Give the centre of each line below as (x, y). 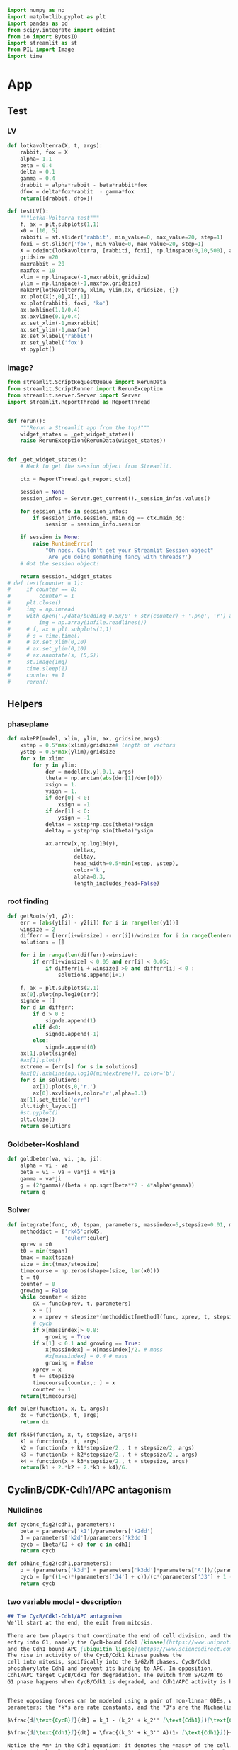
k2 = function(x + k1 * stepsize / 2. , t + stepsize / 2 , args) (107, 1448)
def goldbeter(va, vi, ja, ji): (55, 1159)
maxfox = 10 (38, 270)
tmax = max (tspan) (47, 1258)
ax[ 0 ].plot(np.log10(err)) (60, 994)
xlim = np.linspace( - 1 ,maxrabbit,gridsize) (85, 277)
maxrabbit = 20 (42, 264)
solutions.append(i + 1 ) (91, 975)
